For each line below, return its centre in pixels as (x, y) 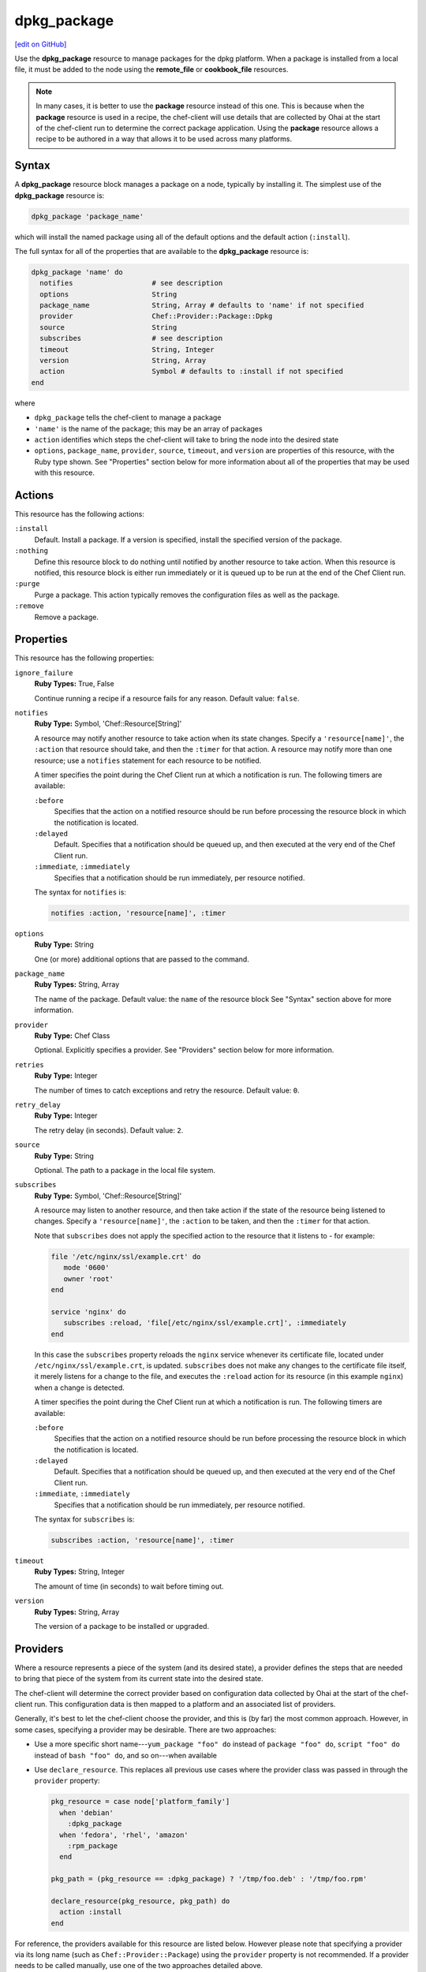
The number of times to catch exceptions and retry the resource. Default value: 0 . (167, 1090)
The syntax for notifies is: (80, 892)
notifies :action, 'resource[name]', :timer (138, 913)
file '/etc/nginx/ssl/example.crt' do (126, 1257)
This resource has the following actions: (80, 514)
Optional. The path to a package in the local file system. (125, 1170)
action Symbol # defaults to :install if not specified (191, 372)
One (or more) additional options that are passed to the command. (142, 959)
